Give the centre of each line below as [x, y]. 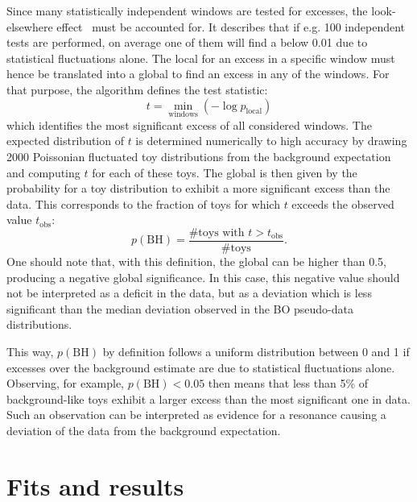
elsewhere [30, 26]
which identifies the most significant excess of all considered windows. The [189, 124]
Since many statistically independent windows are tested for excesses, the [187, 10]
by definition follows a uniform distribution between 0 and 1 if [256, 351]
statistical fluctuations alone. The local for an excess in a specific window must [201, 58]
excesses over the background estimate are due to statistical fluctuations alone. [201, 367]
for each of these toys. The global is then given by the [225, 172]
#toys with [217, 232]
